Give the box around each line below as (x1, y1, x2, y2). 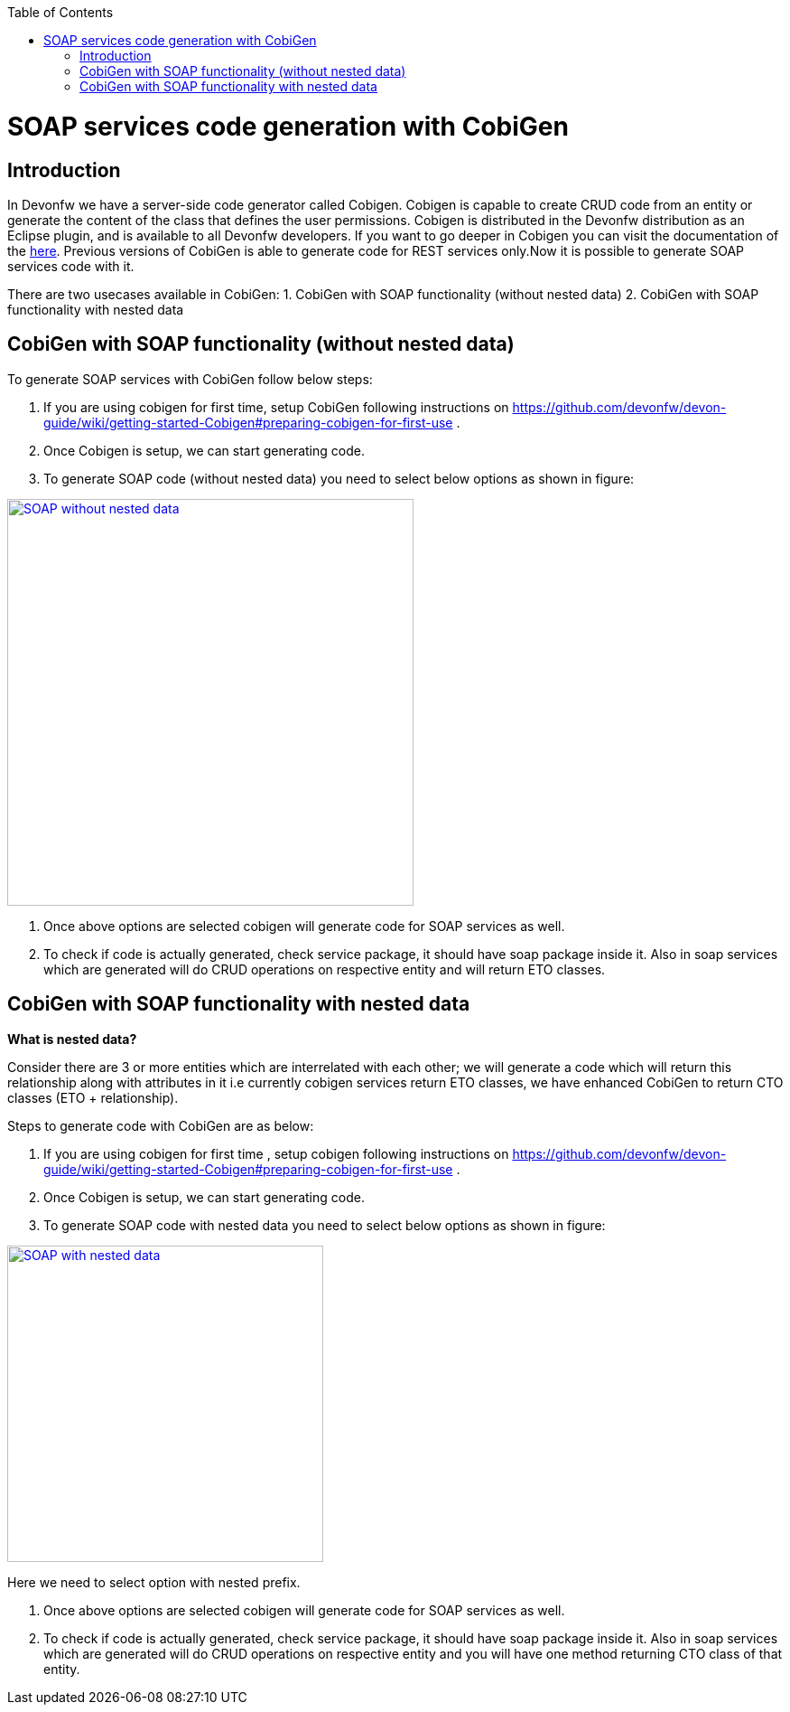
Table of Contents (7, 5, 114, 20)
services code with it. (7, 258, 135, 274)
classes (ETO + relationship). (7, 1089, 179, 1105)
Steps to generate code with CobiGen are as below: (7, 1117, 314, 1133)
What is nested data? (7, 1030, 137, 1047)
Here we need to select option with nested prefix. (7, 1574, 301, 1590)
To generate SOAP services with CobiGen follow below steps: (7, 371, 373, 387)
